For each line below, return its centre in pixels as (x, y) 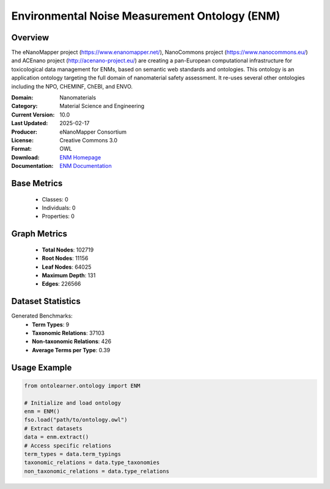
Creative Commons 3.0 (89, 140)
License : (22, 140)
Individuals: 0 (59, 208)
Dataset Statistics (46, 301)
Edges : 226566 (61, 284)
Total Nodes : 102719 (68, 250)
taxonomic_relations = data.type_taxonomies (92, 463)
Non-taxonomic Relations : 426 (72, 341)
